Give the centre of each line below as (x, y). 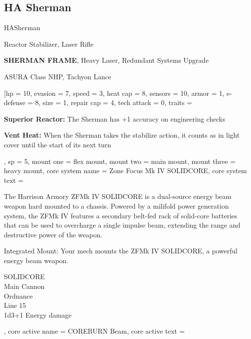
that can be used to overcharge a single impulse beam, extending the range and (122, 225)
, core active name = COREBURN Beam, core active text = (94, 331)
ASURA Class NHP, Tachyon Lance (58, 76)
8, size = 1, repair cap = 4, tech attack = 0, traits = (114, 102)
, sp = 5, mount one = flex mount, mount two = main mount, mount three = (120, 161)
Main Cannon (24, 286)
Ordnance (18, 295)
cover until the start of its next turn (58, 144)
